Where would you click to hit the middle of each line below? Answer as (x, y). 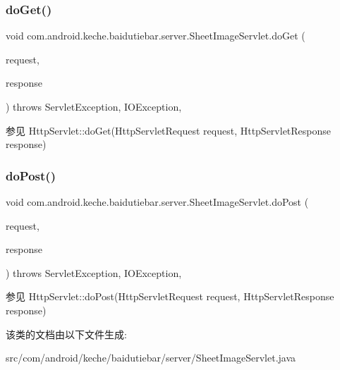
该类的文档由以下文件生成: (66, 334)
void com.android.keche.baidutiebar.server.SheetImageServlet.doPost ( (157, 202)
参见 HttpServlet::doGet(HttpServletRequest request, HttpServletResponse (169, 130)
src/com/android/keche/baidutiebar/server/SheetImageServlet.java (151, 358)
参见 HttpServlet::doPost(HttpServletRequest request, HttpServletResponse (170, 296)
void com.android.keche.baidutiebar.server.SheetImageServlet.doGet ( (156, 36)
